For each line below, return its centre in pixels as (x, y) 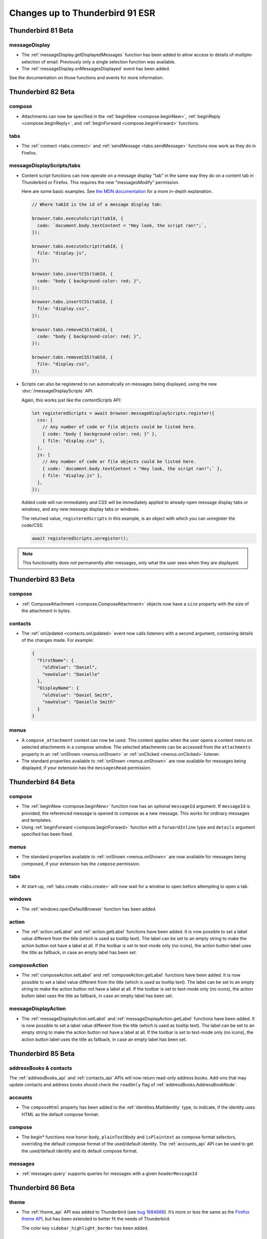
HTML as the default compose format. (60, 1114)
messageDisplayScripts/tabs (45, 166)
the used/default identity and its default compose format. (80, 1151)
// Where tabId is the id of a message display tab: (97, 205)
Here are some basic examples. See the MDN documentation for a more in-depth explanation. (117, 191)
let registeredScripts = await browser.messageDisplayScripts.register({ (123, 413)
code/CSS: (33, 525)
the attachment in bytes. (46, 611)
